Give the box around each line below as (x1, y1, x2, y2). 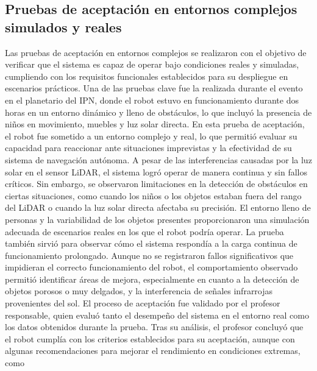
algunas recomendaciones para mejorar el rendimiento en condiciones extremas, (5, 344, 301, 357)
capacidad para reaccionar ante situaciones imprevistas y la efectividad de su (5, 141, 292, 154)
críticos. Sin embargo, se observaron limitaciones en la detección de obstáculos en (5, 177, 308, 190)
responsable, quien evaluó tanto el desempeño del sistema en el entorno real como (5, 308, 309, 321)
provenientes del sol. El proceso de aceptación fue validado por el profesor (5, 297, 280, 309)
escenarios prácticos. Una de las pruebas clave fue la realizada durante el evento (5, 82, 303, 94)
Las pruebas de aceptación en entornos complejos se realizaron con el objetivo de (5, 46, 307, 58)
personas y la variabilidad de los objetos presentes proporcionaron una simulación (5, 213, 310, 225)
